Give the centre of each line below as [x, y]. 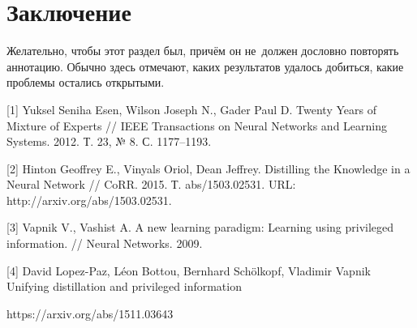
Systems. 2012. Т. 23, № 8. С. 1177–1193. [109, 141]
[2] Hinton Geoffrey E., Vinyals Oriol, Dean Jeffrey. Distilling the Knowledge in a [208, 168]
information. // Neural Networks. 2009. [105, 243]
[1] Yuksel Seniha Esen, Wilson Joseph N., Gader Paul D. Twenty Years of [191, 109]
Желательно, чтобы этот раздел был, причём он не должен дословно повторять [203, 51]
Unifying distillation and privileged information [124, 286]
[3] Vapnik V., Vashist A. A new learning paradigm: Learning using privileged [200, 227]
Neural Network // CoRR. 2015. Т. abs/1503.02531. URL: [151, 184]
